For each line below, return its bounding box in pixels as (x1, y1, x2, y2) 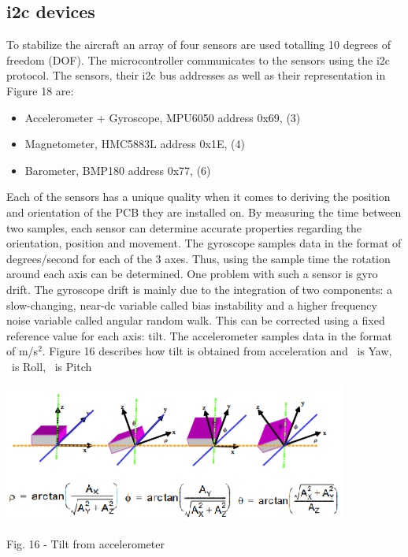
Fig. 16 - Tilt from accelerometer (6, 536, 165, 552)
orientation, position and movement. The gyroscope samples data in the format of (6, 235, 402, 251)
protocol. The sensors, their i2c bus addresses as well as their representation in (6, 67, 386, 84)
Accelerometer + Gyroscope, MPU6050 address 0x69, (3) (24, 109, 301, 125)
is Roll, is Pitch (11, 358, 92, 374)
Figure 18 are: (6, 82, 74, 98)
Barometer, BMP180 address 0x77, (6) (24, 162, 211, 178)
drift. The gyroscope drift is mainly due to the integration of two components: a (6, 280, 393, 297)
